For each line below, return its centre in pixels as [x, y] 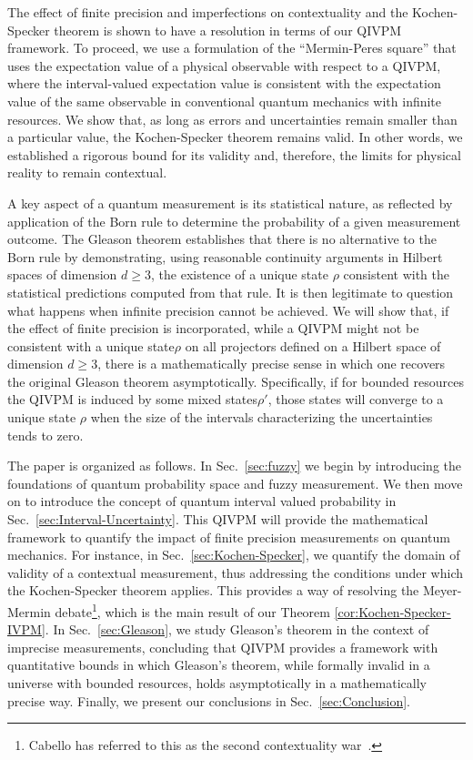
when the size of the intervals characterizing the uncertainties [262, 417]
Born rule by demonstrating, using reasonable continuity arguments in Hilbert [225, 256]
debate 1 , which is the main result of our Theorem [192, 610]
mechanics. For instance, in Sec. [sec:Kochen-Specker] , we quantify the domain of [234, 555]
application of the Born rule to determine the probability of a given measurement [234, 221]
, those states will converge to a [356, 399]
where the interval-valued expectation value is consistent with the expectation [224, 83]
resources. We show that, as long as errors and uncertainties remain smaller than [232, 119]
